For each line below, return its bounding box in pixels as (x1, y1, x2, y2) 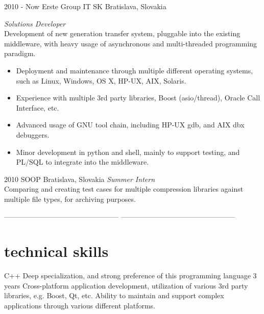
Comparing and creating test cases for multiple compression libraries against (4, 184, 244, 194)
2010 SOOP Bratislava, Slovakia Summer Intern (4, 173, 155, 184)
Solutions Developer (4, 18, 66, 29)
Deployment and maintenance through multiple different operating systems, (16, 65, 253, 75)
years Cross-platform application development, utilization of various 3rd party (4, 280, 248, 291)
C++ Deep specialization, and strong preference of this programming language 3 (4, 270, 257, 281)
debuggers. (16, 129, 50, 140)
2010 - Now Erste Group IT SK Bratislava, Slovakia (4, 1, 166, 11)
